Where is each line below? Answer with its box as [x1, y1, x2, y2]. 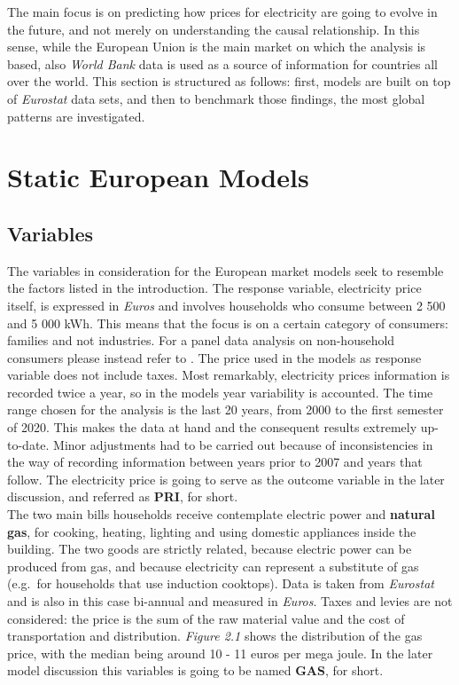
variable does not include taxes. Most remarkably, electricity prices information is [7, 366, 450, 384]
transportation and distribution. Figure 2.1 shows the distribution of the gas [7, 626, 423, 645]
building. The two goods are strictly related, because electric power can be [7, 539, 412, 558]
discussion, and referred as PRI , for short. [7, 487, 238, 506]
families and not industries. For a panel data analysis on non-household [7, 331, 395, 350]
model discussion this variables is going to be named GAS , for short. [7, 661, 384, 680]
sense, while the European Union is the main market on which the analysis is [7, 37, 426, 56]
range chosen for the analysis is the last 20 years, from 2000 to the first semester [7, 400, 444, 419]
